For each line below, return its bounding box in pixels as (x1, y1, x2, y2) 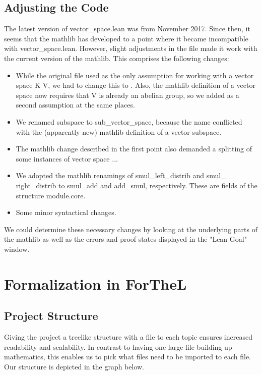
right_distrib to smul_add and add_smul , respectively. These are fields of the (16, 180, 257, 190)
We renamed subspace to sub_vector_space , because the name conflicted (16, 116, 242, 127)
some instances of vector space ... (16, 153, 118, 164)
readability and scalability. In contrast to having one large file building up (4, 341, 232, 352)
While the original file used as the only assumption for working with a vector (16, 70, 254, 80)
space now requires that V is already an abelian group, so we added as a (16, 89, 239, 100)
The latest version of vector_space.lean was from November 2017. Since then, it (4, 23, 250, 34)
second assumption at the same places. (16, 99, 135, 110)
